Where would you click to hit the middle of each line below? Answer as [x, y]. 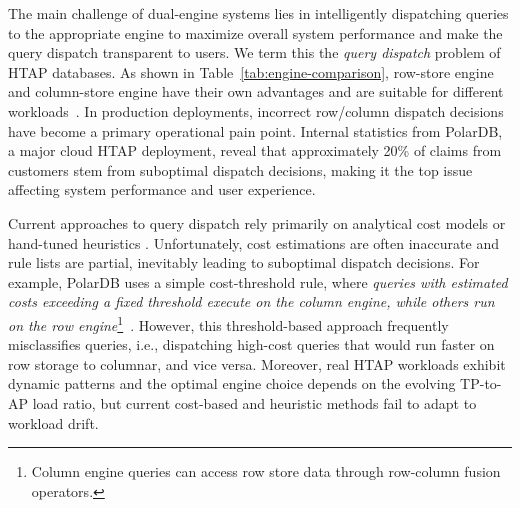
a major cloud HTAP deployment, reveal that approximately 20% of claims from [255, 150]
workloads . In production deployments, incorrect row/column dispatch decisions [256, 110]
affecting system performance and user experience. [162, 189]
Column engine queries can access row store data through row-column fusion [266, 471]
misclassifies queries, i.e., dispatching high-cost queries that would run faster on [251, 344]
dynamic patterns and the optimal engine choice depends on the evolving [232, 383]
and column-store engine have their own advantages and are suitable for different [256, 91]
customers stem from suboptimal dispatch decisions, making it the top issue [240, 169]
